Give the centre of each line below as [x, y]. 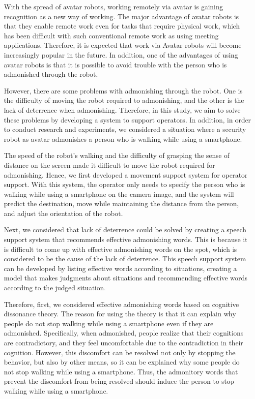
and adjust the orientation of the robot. [64, 213]
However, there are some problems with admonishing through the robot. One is [123, 90]
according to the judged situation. [55, 288]
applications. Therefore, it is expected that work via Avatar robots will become [123, 45]
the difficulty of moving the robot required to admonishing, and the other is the [124, 100]
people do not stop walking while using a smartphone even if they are [109, 323]
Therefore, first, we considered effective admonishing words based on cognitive [122, 304]
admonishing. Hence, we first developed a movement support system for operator [126, 174]
